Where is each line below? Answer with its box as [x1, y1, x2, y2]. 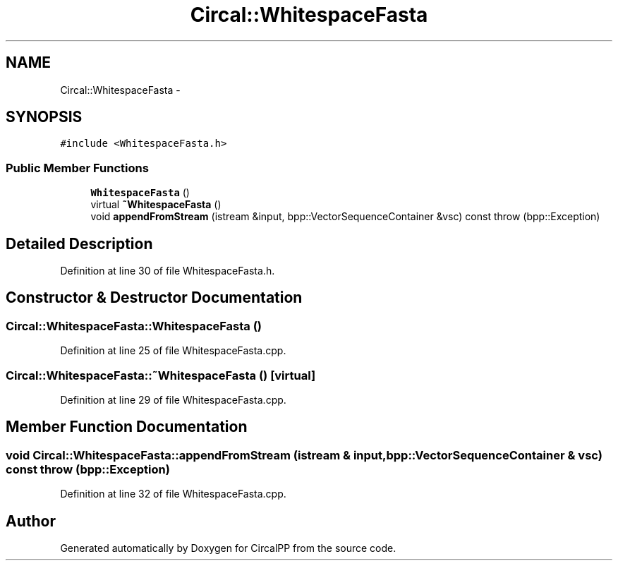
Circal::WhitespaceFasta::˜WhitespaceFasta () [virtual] [6, 368, 316, 383]
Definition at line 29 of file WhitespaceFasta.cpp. [60, 394, 286, 406]
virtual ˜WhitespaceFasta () [90, 198, 222, 211]
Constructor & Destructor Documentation [6, 289, 303, 307]
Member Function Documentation [6, 418, 248, 436]
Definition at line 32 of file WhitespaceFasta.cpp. [60, 488, 286, 500]
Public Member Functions [6, 160, 149, 175]
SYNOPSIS [6, 108, 83, 126]
